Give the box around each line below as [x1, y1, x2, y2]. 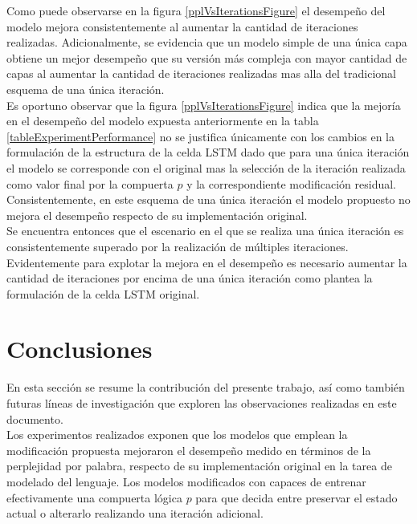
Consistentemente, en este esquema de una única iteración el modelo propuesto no [6, 191, 411, 208]
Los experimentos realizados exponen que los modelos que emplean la [6, 426, 348, 443]
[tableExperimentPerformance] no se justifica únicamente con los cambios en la [6, 128, 395, 144]
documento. [6, 410, 63, 427]
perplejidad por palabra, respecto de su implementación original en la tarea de [6, 457, 392, 474]
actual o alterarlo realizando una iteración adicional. [6, 505, 264, 522]
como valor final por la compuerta [6, 175, 174, 192]
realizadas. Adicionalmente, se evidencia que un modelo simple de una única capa [6, 34, 407, 51]
